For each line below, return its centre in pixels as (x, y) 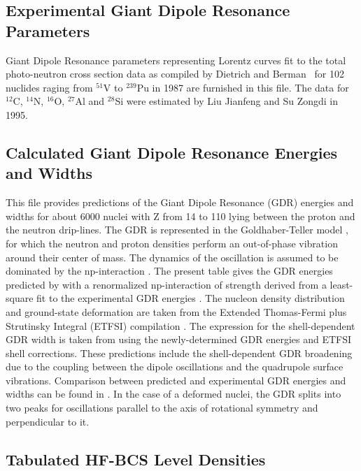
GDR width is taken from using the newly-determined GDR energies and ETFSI (179, 339)
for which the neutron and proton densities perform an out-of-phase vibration (172, 243)
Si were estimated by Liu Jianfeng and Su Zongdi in (227, 101)
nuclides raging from (49, 87)
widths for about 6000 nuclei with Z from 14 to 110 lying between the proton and (180, 216)
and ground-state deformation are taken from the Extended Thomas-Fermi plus (176, 311)
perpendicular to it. (48, 421)
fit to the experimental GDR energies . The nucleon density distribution (191, 298)
